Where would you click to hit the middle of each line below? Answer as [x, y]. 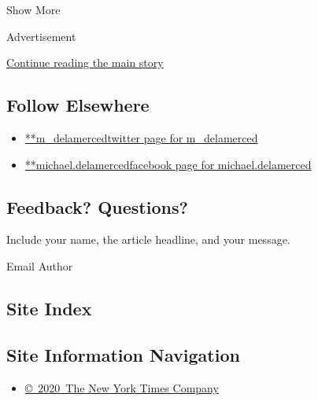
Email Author [40, 265]
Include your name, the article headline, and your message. [148, 239]
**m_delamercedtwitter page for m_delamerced [141, 137]
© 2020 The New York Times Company [122, 387]
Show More [33, 9]
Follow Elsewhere [78, 105]
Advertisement [41, 36]
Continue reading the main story [85, 63]
